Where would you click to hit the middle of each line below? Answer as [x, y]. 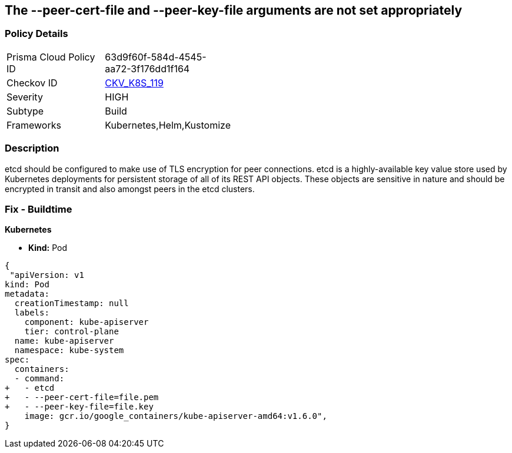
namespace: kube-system [69, 350]
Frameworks [34, 125]
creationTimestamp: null [72, 303]
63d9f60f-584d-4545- [156, 57]
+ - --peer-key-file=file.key [79, 407]
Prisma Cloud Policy [51, 57]
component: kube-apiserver [87, 322]
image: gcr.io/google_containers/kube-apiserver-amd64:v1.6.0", [176, 416]
